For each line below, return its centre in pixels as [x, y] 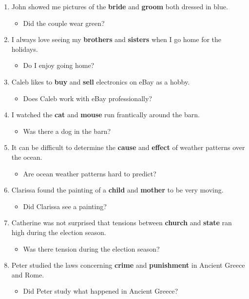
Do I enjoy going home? [59, 65]
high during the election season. [59, 232]
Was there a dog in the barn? [67, 131]
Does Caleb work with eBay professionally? [87, 98]
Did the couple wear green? [64, 23]
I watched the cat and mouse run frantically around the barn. [105, 115]
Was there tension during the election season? [91, 248]
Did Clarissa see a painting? [65, 206]
